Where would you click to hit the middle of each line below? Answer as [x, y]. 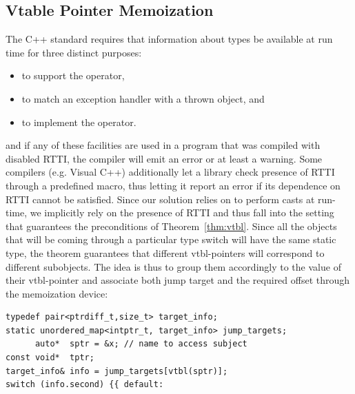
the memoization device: [57, 293]
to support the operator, [73, 75]
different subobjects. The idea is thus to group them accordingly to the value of [173, 266]
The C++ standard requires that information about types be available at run [169, 39]
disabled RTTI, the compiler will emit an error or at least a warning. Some [164, 158]
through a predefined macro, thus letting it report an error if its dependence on [173, 185]
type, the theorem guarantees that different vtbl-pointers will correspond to [165, 252]
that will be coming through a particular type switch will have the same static [171, 239]
